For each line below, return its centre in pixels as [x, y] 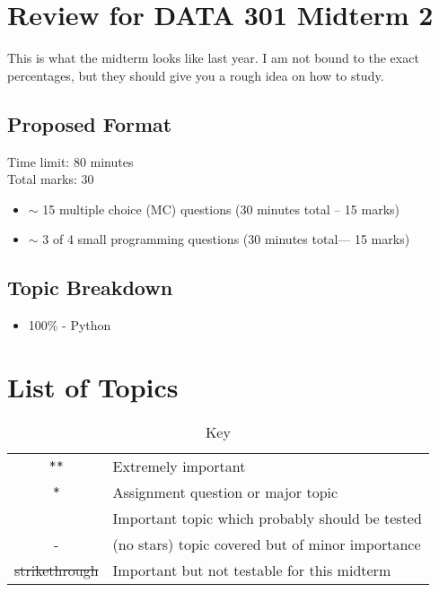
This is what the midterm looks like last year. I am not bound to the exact [213, 58]
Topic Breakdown [90, 287]
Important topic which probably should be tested [267, 518]
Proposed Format [90, 123]
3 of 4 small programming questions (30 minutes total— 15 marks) [226, 239]
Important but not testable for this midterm [252, 570]
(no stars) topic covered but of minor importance [267, 544]
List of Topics [93, 386]
